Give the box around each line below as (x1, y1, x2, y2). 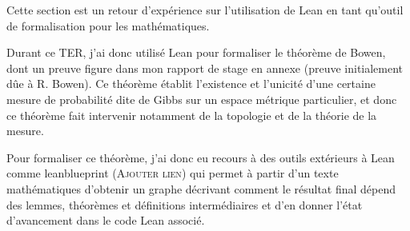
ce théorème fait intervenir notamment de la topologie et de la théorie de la (6, 106, 377, 123)
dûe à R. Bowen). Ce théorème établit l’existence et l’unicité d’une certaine (6, 75, 376, 92)
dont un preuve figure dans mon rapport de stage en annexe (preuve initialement (6, 59, 404, 76)
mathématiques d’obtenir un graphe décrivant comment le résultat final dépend (6, 180, 396, 197)
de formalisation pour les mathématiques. (6, 17, 210, 34)
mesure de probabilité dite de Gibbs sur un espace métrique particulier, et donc (6, 90, 397, 107)
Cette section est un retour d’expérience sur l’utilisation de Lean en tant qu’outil (6, 2, 404, 18)
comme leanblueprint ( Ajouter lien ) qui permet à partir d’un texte (6, 165, 339, 181)
